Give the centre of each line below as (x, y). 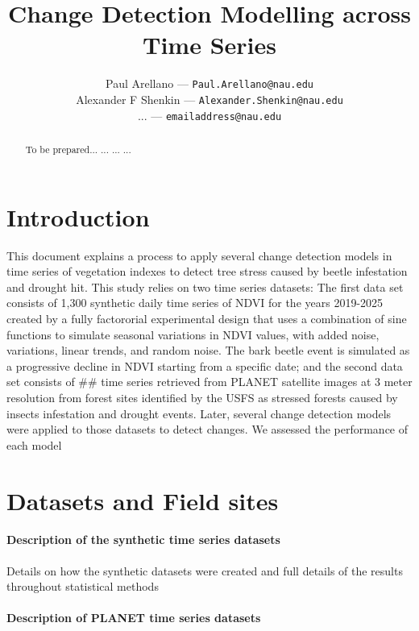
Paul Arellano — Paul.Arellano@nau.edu (209, 83)
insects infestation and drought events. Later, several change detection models (199, 413)
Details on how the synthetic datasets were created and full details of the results (205, 570)
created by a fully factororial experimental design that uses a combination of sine (207, 319)
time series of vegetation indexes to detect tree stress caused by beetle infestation (207, 271)
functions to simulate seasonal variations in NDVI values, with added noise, (193, 334)
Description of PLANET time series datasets (134, 618)
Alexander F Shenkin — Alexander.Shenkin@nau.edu (209, 99)
